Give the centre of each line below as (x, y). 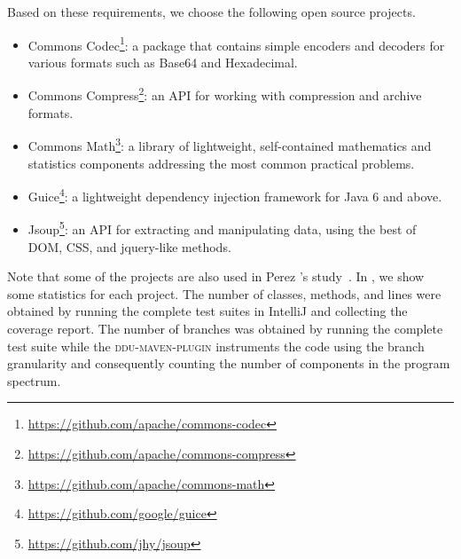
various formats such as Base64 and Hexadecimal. (163, 62)
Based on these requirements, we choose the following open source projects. (211, 12)
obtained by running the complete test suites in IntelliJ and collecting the (207, 311)
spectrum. (34, 380)
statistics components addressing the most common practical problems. (221, 163)
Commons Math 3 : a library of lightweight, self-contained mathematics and (230, 144)
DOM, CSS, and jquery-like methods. (129, 246)
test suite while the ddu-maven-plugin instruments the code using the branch (216, 346)
